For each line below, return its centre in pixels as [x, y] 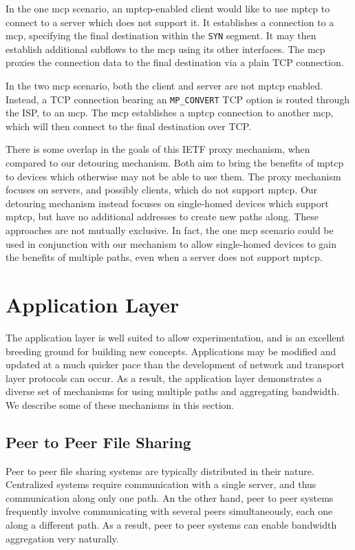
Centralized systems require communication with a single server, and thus [161, 484]
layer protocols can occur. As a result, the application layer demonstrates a [164, 378]
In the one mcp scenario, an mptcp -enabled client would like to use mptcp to [168, 8]
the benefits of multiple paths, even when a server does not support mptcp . [164, 257]
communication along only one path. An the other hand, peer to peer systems [170, 497]
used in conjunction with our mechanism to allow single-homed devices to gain [171, 243]
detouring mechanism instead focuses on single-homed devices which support [167, 203]
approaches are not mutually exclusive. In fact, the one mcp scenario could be [170, 230]
